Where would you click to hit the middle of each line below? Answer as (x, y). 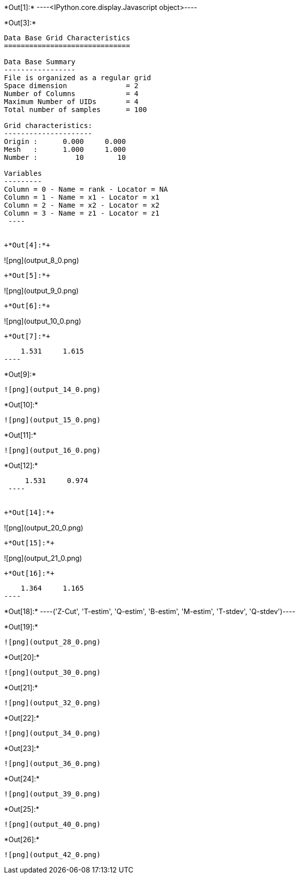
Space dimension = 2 (71, 86)
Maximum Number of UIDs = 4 (71, 102)
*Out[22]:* (22, 718)
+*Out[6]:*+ (27, 306)
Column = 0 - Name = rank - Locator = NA (86, 189)
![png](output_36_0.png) (52, 763)
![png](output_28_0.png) (52, 642)
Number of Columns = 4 (71, 94)
